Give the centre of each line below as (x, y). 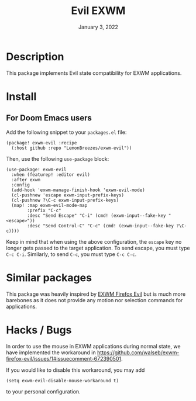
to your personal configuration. (43, 391)
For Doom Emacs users (49, 118)
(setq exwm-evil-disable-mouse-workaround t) (62, 381)
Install (21, 96)
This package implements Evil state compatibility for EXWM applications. (94, 73)
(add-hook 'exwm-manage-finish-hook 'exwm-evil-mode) (78, 190)
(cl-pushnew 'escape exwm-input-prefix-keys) (68, 195)
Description (35, 56)
